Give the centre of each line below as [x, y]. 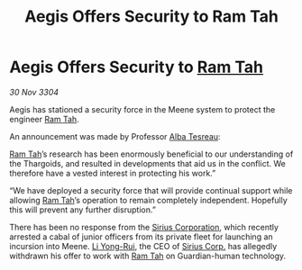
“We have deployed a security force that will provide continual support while [151, 190]
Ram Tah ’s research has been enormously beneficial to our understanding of [151, 154]
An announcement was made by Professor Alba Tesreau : [115, 136]
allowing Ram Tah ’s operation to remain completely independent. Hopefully [149, 200]
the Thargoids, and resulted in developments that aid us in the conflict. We [147, 163]
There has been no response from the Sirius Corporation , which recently [144, 227]
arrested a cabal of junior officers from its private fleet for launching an [141, 237]
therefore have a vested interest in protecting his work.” [113, 173]
